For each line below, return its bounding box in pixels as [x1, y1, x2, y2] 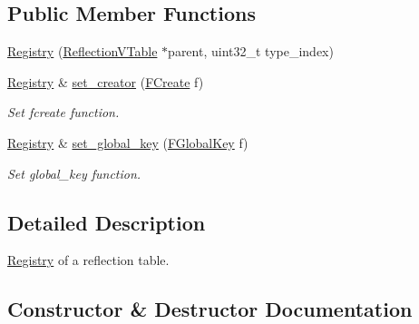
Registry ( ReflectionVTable [7, 42, 158, 61]
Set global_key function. [7, 163, 141, 182]
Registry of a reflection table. [7, 250, 170, 270]
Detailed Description [7, 208, 206, 236]
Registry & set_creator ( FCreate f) [7, 72, 204, 91]
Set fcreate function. [7, 103, 120, 122]
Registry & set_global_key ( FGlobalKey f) [7, 133, 248, 152]
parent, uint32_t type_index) [168, 42, 334, 61]
